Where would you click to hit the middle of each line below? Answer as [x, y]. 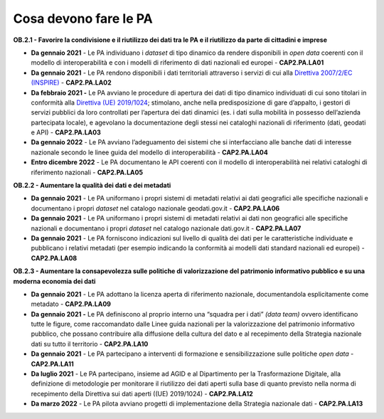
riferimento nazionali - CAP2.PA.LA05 [87, 172]
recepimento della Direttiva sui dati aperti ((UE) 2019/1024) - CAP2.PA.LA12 [142, 393]
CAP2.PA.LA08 [54, 258]
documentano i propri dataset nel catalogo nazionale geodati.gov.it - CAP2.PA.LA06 [155, 208]
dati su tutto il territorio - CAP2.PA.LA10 [90, 344]
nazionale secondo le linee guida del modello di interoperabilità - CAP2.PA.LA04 [149, 152]
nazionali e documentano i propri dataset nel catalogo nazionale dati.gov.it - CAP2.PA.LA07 [166, 228]
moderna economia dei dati [54, 281]
